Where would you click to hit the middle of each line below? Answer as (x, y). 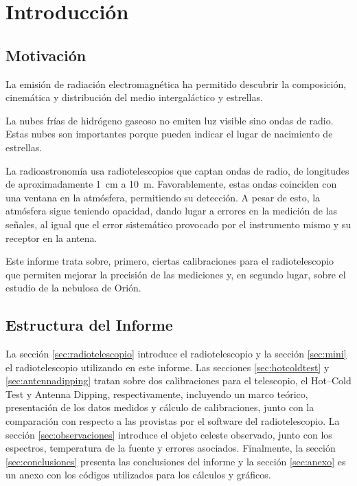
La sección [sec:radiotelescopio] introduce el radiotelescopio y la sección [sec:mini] (176, 354)
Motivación (46, 55)
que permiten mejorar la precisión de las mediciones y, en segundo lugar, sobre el (176, 274)
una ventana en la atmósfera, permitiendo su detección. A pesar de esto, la (163, 197)
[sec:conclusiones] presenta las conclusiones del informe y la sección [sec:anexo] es (176, 461)
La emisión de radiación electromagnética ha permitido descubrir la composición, (176, 84)
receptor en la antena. (51, 238)
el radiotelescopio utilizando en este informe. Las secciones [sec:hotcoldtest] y (168, 367)
